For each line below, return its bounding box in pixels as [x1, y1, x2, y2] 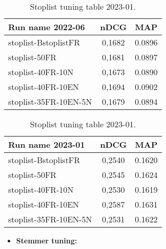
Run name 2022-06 [8, 21, 85, 33]
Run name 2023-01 [8, 139, 85, 150]
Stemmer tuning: [16, 235, 77, 245]
